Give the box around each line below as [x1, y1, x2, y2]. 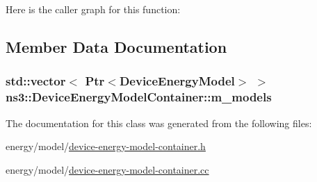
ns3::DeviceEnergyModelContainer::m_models [6, 88, 272, 106]
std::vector [6, 72, 66, 90]
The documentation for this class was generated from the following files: [6, 115, 312, 130]
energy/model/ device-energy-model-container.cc [6, 162, 209, 176]
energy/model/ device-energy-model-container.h [6, 139, 206, 154]
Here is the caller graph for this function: [6, 2, 181, 16]
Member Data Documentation [6, 35, 227, 57]
